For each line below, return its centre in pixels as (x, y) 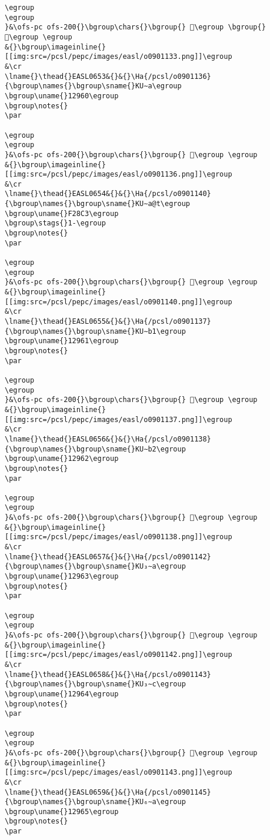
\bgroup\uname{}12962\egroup (62, 459)
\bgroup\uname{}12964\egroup (62, 694)
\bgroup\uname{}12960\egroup (62, 96)
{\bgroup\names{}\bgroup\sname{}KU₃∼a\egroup (95, 567)
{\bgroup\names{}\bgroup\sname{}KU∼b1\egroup (95, 331)
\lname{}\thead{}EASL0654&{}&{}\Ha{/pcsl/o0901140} (108, 194)
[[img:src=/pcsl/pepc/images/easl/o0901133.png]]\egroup (119, 57)
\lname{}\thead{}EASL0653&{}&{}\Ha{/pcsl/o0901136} (108, 76)
